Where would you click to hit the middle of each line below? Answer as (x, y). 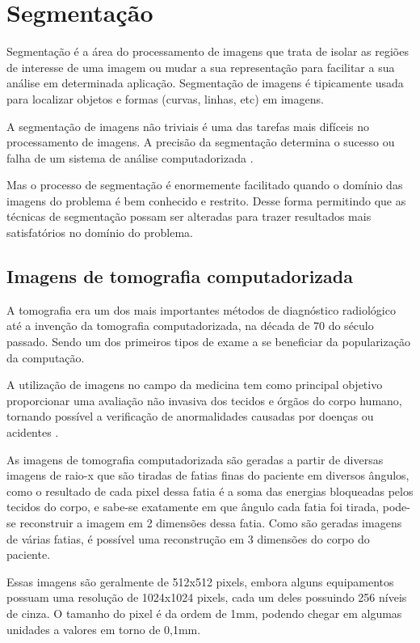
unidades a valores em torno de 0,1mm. (104, 629)
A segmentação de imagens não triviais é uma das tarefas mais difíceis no (188, 126)
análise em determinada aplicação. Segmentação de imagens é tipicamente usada (205, 83)
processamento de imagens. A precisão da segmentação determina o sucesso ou (201, 142)
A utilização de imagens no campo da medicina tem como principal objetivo (195, 385)
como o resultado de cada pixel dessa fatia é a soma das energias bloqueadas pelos (210, 491)
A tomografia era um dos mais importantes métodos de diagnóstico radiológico (201, 309)
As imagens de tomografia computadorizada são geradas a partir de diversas (195, 459)
